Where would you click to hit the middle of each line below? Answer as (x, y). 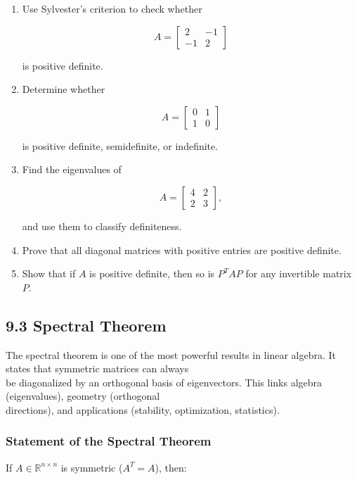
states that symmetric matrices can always (97, 368)
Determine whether (64, 89)
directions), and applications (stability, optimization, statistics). (143, 409)
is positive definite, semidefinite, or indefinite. (120, 145)
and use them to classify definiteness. (102, 226)
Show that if (49, 273)
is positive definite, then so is (152, 273)
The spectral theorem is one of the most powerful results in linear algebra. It (171, 354)
